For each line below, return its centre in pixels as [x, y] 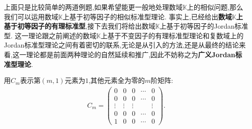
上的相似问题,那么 [215, 7]
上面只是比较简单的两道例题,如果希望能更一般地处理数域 [93, 7]
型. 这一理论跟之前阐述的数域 [50, 35]
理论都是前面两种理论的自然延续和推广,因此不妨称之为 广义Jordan [131, 54]
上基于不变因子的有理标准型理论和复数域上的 [172, 35]
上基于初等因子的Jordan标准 [204, 26]
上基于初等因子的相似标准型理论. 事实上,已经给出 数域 [147, 16]
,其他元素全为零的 [117, 80]
